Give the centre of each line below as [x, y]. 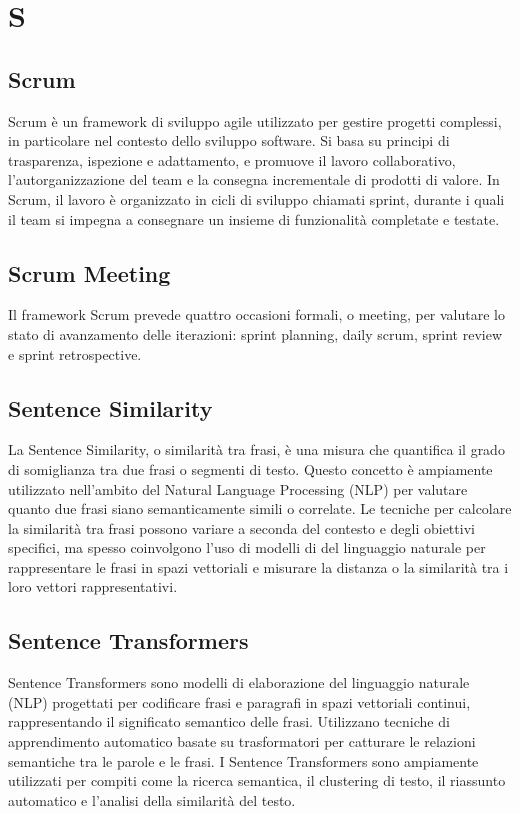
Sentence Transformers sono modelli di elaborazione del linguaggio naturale [239, 682]
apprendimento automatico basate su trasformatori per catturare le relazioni [242, 741]
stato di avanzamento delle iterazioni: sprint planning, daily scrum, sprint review [255, 333]
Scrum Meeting [89, 272]
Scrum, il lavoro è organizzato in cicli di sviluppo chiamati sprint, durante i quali [256, 198]
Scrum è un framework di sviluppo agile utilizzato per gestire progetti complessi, [255, 120]
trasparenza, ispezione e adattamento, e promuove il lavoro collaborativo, [232, 159]
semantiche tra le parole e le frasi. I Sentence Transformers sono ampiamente [243, 760]
